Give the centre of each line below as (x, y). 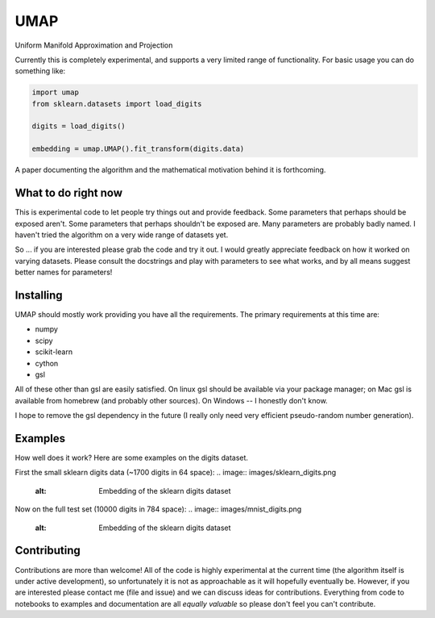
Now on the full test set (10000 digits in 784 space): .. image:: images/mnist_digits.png (158, 509)
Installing (39, 295)
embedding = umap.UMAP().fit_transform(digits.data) (138, 149)
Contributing (48, 551)
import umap (56, 92)
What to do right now (69, 193)
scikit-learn (54, 352)
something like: (40, 71)
